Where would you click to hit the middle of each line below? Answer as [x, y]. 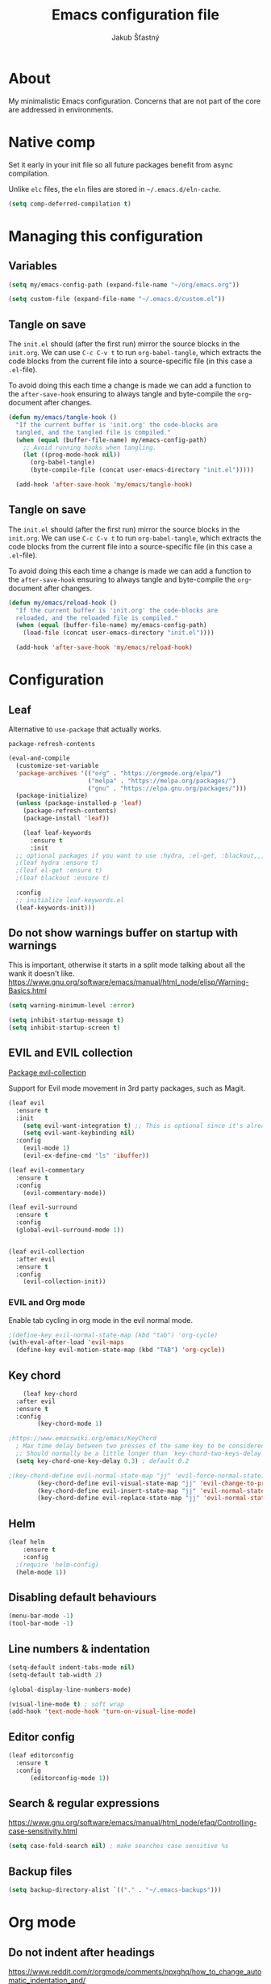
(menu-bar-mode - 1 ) [41, 1616]
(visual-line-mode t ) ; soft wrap [67, 1704]
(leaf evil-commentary [46, 1170]
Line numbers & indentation [79, 1649]
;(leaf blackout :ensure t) [63, 878]
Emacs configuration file [135, 15]
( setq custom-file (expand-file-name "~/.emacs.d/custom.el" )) [117, 299]
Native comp [52, 142]
